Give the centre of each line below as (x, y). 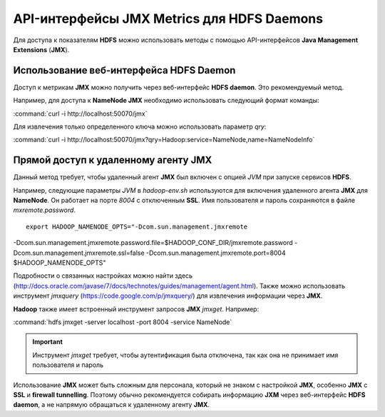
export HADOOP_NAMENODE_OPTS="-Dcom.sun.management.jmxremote (137, 226)
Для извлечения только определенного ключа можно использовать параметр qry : (140, 127)
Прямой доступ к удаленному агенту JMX (113, 160)
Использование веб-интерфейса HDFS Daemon (124, 70)
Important (48, 342)
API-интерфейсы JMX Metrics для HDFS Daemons (168, 19)
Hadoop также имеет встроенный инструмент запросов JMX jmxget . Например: (136, 309)
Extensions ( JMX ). (41, 49)
